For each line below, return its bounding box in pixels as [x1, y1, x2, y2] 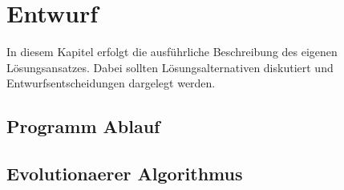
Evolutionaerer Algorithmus [6, 161, 243, 186]
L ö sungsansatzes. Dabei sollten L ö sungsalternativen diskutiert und [6, 59, 334, 75]
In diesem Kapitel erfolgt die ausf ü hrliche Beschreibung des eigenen [6, 43, 338, 60]
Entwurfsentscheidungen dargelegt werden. [6, 75, 216, 91]
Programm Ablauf [6, 114, 160, 139]
